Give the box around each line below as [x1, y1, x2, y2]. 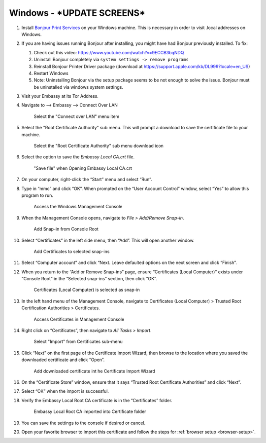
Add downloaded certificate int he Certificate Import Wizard [33, 368, 155, 374]
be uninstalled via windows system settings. [33, 84, 123, 90]
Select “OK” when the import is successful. [21, 388, 109, 394]
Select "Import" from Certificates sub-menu [33, 338, 123, 345]
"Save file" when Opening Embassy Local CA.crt [33, 165, 133, 171]
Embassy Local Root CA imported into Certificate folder [33, 408, 146, 414]
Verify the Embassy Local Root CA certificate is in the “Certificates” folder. [21, 397, 172, 403]
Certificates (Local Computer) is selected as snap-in [33, 287, 140, 293]
